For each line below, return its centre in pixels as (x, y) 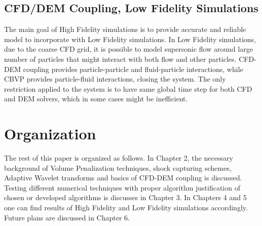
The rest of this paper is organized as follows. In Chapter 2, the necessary (119, 158)
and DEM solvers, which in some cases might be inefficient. (96, 99)
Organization (50, 134)
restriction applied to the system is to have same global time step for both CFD (128, 88)
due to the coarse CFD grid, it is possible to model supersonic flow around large (129, 49)
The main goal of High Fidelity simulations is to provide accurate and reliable (125, 29)
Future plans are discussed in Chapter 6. (67, 217)
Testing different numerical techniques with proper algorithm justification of (122, 187)
